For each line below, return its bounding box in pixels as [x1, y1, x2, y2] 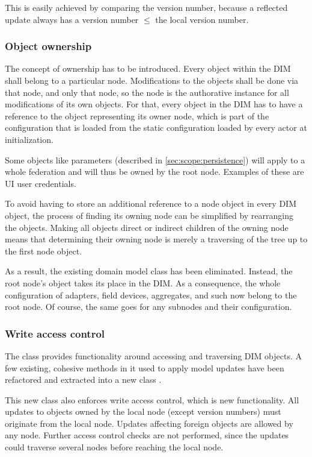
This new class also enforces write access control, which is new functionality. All [5, 393, 299, 406]
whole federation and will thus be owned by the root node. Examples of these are [5, 165, 304, 178]
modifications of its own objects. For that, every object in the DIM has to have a [5, 98, 303, 110]
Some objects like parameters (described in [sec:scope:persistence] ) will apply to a [5, 153, 305, 166]
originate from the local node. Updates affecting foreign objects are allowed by [5, 417, 293, 429]
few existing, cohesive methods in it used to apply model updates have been [5, 361, 284, 374]
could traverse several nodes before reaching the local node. [5, 441, 224, 453]
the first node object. [5, 244, 82, 257]
